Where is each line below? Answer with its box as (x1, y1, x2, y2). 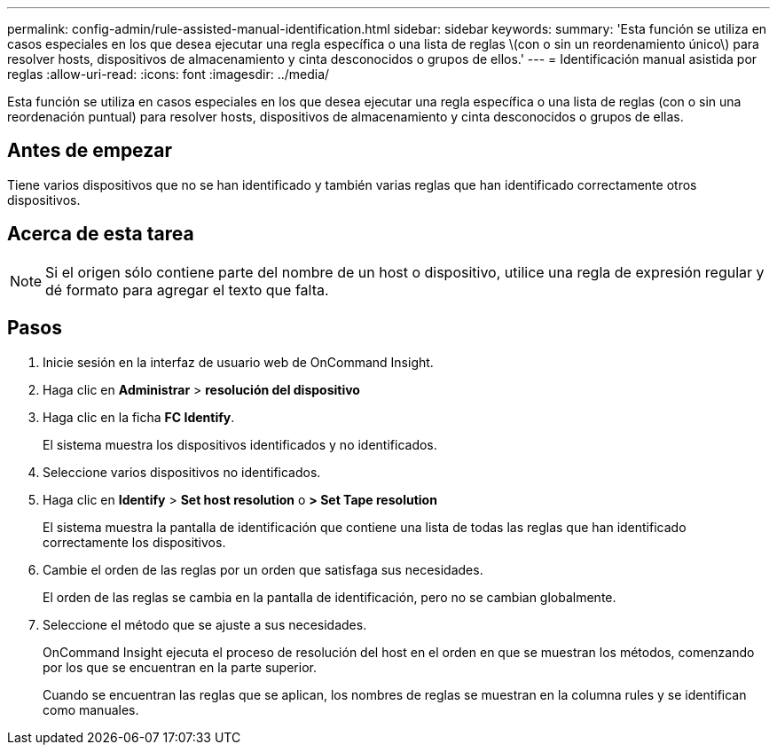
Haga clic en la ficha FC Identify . (43, 409, 235, 425)
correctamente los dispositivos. (43, 534, 226, 550)
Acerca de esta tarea (7, 223, 194, 246)
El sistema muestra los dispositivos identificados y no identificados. (43, 436, 437, 452)
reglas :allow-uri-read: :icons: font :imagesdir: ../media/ (7, 67, 330, 82)
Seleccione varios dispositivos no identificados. (43, 464, 321, 480)
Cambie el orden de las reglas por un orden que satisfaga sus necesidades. (43, 561, 483, 577)
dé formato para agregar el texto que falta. (45, 280, 329, 299)
